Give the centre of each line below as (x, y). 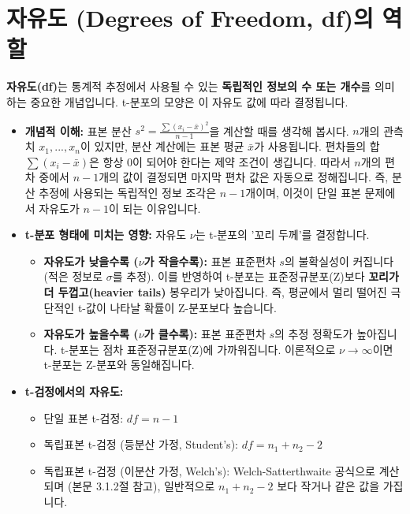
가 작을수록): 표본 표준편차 (210, 261)
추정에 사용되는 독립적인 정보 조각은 (128, 192)
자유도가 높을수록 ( (91, 334)
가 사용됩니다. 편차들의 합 (317, 146)
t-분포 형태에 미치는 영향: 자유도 (106, 235)
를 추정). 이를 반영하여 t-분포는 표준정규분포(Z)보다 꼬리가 (255, 276)
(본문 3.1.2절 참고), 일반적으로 (142, 486)
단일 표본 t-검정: (84, 417)
